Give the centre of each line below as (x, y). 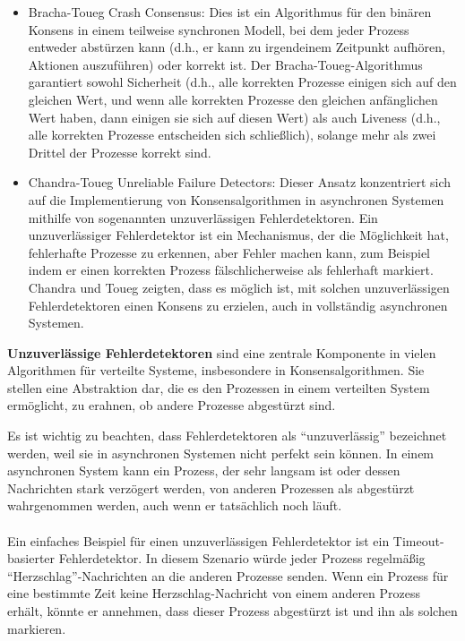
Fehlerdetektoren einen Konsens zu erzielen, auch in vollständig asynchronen (238, 305)
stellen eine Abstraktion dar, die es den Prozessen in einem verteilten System (219, 387)
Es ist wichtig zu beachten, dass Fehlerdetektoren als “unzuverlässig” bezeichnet (227, 436)
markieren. (37, 628)
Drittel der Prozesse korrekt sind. (120, 152)
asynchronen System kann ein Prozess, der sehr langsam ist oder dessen (204, 470)
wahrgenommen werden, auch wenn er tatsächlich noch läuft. (175, 505)
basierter (31, 558)
